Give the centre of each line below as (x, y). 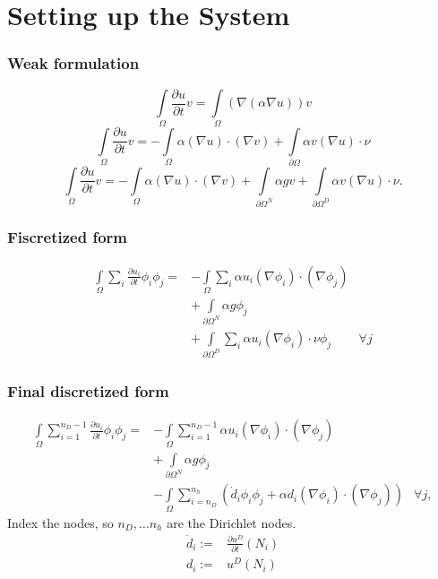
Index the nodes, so (60, 522)
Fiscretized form (68, 237)
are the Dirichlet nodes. (232, 522)
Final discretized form (88, 390)
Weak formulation (73, 63)
